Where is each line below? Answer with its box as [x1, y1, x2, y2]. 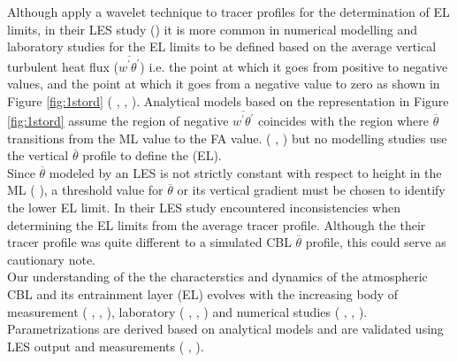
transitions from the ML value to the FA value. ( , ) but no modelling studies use [7, 128, 447, 147]
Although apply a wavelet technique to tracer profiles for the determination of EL [7, 3, 450, 20]
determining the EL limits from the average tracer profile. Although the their [7, 215, 426, 234]
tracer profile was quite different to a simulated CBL [7, 233, 292, 251]
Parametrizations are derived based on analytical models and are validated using [7, 320, 444, 338]
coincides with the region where [257, 112, 430, 129]
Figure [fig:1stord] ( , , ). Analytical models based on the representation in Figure [7, 91, 449, 110]
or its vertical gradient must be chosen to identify [177, 181, 446, 199]
